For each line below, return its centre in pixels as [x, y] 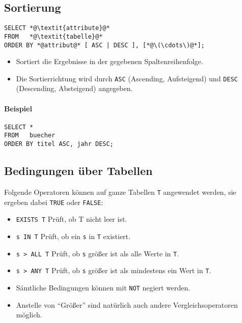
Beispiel [18, 108]
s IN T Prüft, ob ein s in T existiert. [73, 236]
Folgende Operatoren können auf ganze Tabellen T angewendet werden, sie [120, 192]
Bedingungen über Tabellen [78, 171]
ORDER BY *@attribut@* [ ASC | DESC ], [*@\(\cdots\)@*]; [104, 45]
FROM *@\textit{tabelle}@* [53, 36]
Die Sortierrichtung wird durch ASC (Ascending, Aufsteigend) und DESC [127, 78]
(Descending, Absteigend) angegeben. [74, 88]
